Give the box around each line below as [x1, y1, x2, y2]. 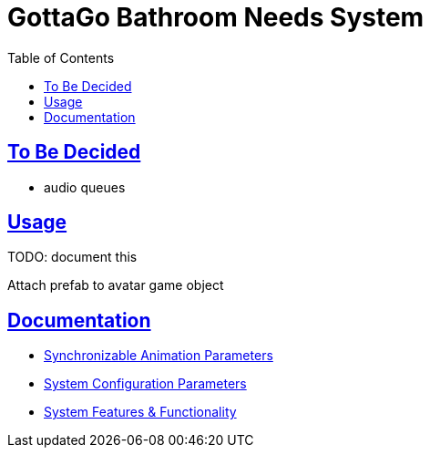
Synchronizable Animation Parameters [44, 347, 273, 364]
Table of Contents [7, 49, 115, 66]
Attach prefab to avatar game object [7, 277, 224, 294]
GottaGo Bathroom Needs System [7, 2, 425, 33]
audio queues [44, 179, 126, 195]
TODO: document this [7, 249, 138, 265]
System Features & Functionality [44, 404, 237, 420]
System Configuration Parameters [44, 376, 247, 392]
